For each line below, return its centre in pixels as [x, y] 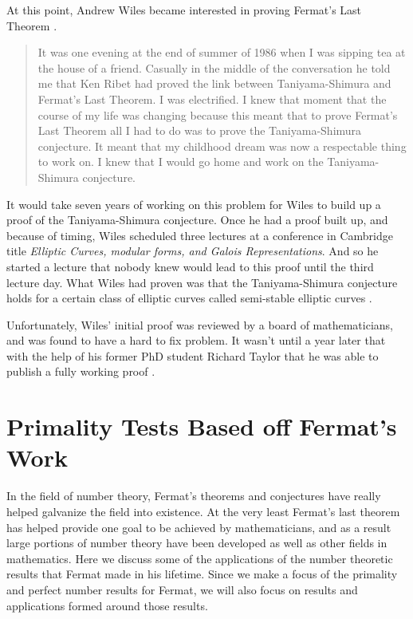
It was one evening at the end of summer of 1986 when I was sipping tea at [222, 52]
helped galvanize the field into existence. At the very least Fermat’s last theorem [203, 511]
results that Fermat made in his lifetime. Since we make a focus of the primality [202, 574]
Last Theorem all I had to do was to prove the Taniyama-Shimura [200, 130]
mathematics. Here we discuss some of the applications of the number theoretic [200, 558]
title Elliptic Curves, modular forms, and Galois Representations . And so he [193, 251]
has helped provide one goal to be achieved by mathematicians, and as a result [199, 527]
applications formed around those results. [107, 605]
